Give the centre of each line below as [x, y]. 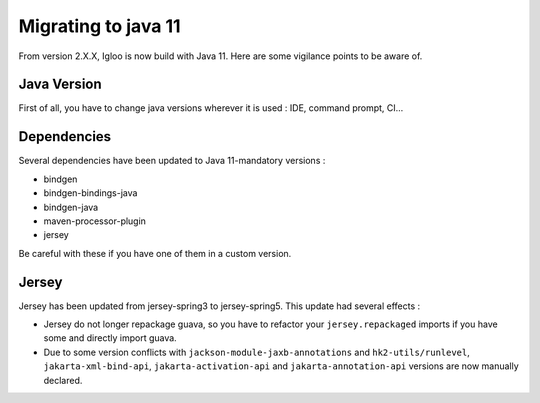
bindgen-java [71, 207]
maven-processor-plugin [95, 221]
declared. [63, 380]
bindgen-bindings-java [90, 193]
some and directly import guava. [110, 338]
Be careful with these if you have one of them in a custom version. [155, 253]
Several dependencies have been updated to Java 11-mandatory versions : [172, 161]
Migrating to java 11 [99, 26]
